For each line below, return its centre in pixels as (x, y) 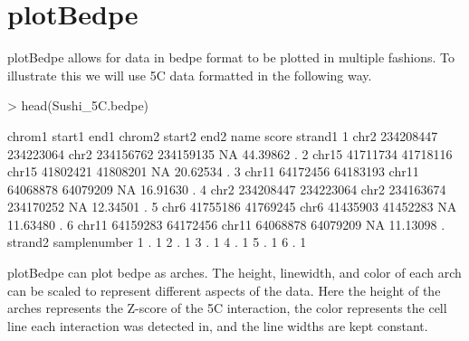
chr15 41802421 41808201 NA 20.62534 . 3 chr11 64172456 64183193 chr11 (213, 171)
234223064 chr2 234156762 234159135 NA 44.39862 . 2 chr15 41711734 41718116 (230, 153)
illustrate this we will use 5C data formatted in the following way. (190, 75)
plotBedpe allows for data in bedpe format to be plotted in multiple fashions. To (231, 57)
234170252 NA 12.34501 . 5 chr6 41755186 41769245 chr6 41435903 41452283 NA (232, 207)
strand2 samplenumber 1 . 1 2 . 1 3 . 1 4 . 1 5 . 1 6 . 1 (157, 242)
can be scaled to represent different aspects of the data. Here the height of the (224, 290)
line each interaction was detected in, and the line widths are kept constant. (218, 325)
